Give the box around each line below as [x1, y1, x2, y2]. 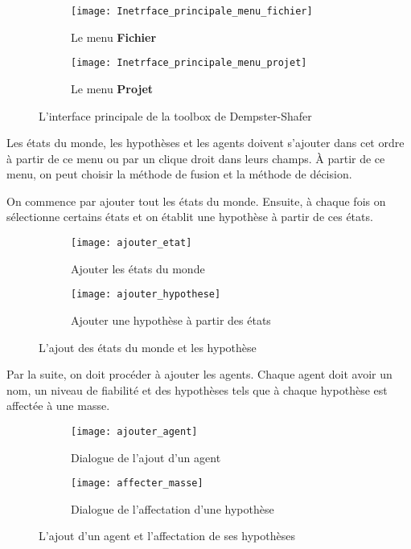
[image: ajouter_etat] [71, 237, 192, 249]
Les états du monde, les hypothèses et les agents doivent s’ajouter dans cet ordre [6, 134, 405, 151]
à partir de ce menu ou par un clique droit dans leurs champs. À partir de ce [6, 150, 385, 166]
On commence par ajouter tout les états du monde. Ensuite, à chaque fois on [6, 192, 386, 209]
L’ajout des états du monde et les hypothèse [39, 338, 257, 355]
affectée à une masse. [6, 397, 110, 414]
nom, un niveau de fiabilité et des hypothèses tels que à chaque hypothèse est [6, 381, 388, 398]
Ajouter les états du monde [71, 260, 205, 277]
